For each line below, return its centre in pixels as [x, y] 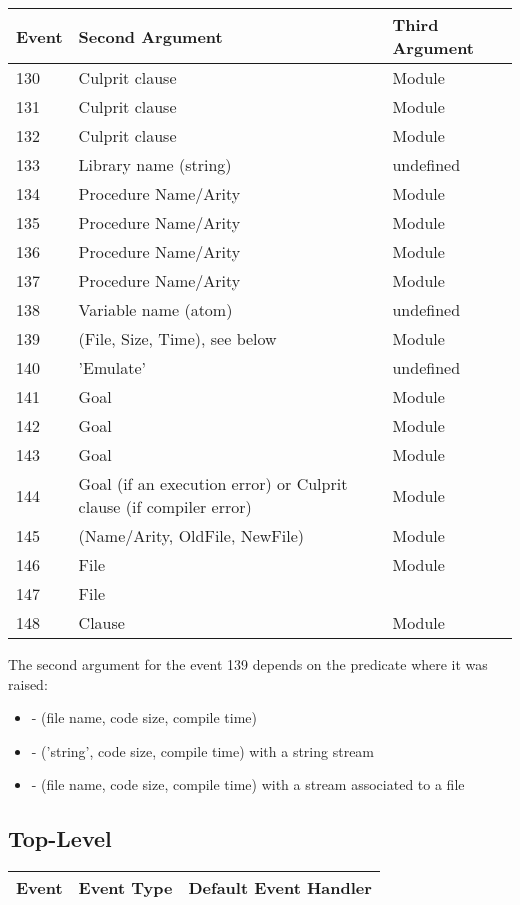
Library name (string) [155, 164]
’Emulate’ [112, 367]
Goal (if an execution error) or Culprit [213, 483]
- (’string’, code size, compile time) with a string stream [203, 750]
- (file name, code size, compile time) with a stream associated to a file [248, 784]
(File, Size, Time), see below [177, 338]
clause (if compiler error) [165, 506]
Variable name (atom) [155, 309]
